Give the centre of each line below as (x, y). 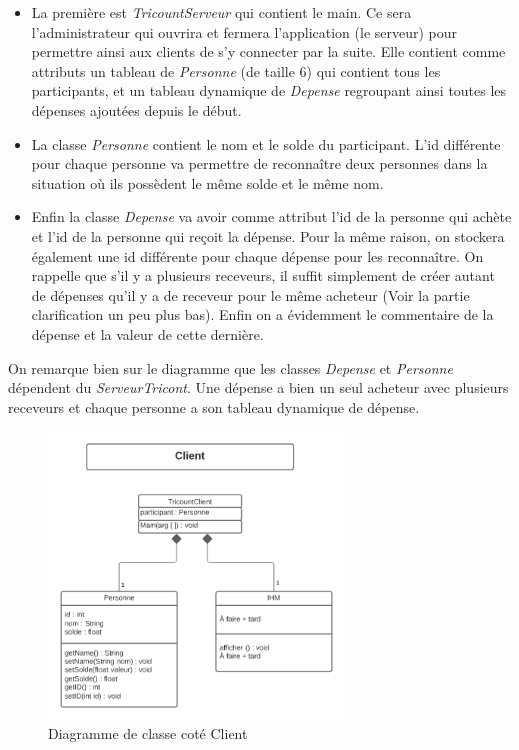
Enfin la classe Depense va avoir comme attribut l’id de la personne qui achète (271, 216)
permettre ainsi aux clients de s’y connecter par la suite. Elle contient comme (268, 51)
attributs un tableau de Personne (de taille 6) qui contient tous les (236, 70)
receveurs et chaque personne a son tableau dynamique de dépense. (214, 406)
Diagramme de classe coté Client (148, 733)
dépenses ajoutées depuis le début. (136, 109)
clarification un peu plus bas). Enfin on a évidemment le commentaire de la (262, 314)
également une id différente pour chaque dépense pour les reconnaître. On (257, 255)
